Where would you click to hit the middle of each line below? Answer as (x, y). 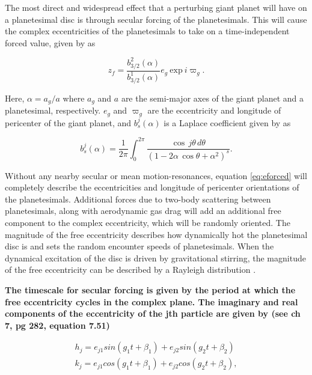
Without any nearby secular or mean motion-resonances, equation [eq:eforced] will (156, 175)
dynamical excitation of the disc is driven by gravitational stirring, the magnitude (155, 258)
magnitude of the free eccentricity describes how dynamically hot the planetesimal (156, 234)
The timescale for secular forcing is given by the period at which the (150, 290)
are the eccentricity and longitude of (214, 110)
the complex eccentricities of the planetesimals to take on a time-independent (147, 31)
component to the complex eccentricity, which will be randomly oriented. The (148, 223)
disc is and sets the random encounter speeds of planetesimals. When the (139, 246)
